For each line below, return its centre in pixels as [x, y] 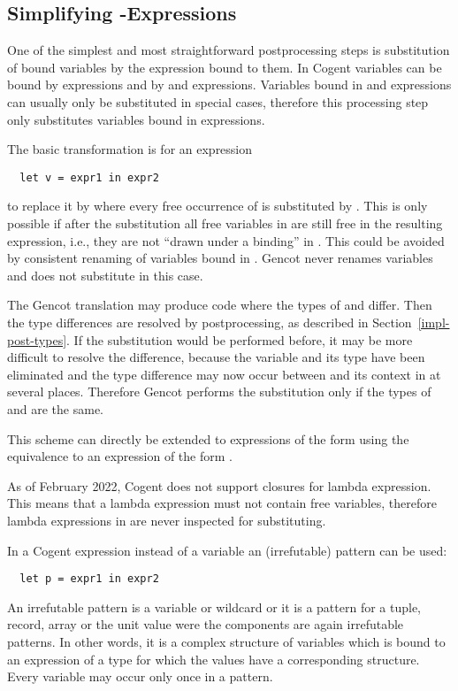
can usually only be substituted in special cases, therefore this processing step [218, 101]
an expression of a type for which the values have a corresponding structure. [214, 659]
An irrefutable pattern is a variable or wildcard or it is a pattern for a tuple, [214, 607]
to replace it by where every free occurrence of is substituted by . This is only [218, 206]
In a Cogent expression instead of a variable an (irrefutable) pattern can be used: [227, 550]
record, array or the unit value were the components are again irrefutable [206, 624]
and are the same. [55, 408]
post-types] [37, 339]
